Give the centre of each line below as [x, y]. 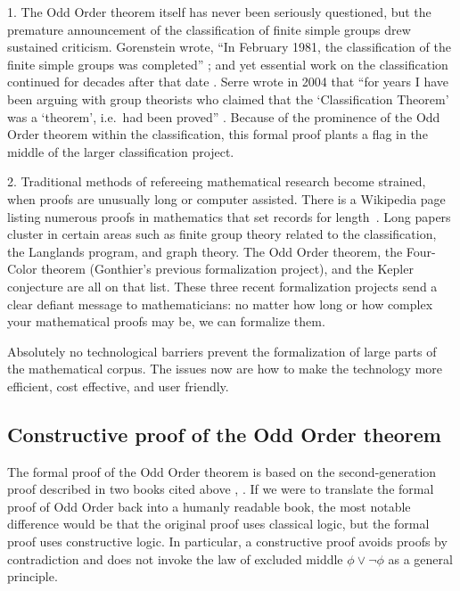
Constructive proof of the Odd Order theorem [224, 434]
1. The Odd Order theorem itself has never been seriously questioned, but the [219, 12]
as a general [420, 558]
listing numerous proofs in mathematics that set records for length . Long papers [229, 216]
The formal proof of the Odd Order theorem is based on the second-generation [222, 471]
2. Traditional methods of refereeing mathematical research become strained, [217, 181]
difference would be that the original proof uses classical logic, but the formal [218, 524]
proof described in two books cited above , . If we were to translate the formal [221, 489]
